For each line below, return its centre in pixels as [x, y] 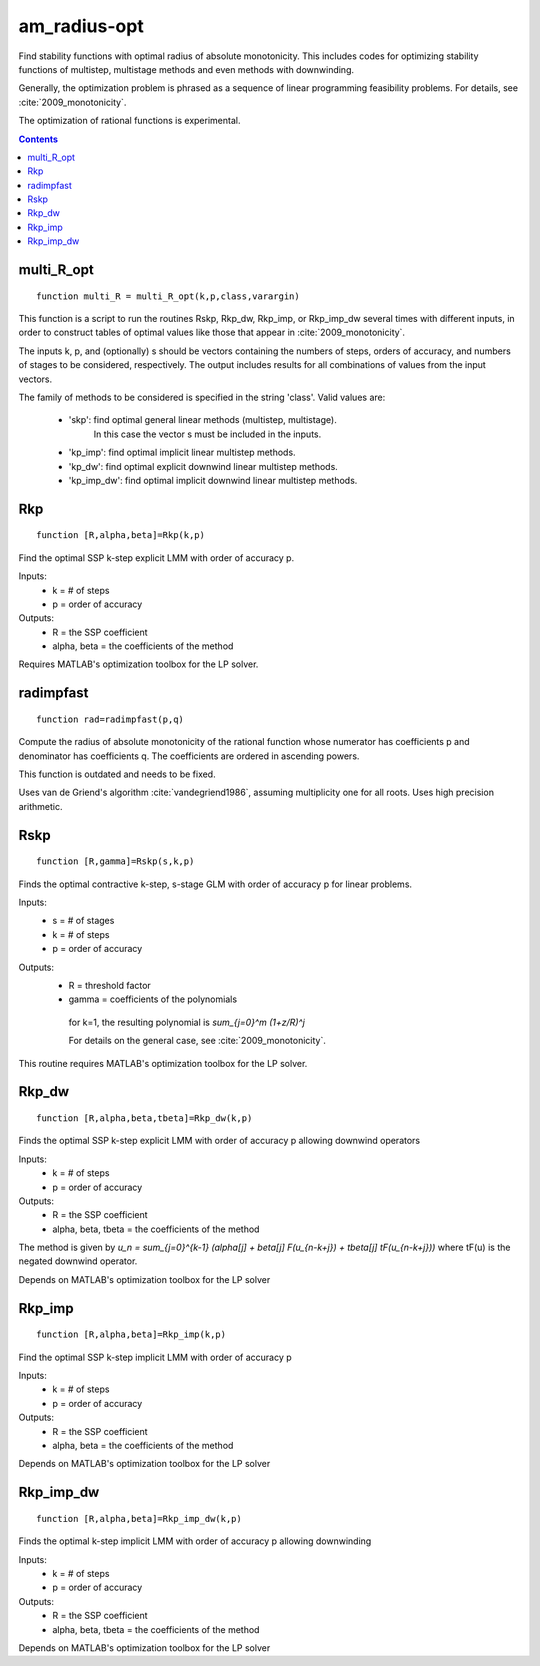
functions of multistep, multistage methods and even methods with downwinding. [186, 69]
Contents [38, 139]
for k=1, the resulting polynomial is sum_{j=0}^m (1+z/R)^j [186, 1022]
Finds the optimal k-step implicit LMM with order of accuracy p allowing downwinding [195, 1541]
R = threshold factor [110, 985]
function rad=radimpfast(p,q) [110, 719]
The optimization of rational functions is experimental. [129, 121]
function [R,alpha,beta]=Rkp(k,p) [120, 535]
